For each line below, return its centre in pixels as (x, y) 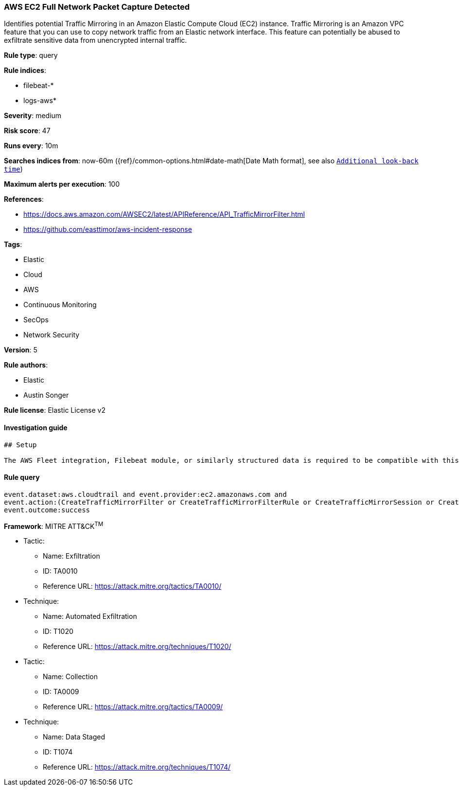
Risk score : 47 (27, 131)
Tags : (13, 245)
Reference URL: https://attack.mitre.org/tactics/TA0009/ (133, 707)
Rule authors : (26, 365)
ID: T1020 (58, 632)
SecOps (36, 320)
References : (24, 199)
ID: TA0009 (61, 692)
